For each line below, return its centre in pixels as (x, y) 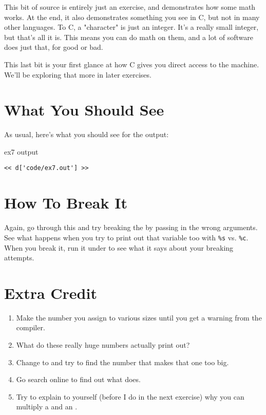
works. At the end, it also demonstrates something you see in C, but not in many (132, 17)
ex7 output (21, 151)
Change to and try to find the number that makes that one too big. (122, 362)
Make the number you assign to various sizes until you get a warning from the (139, 317)
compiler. (31, 327)
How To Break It (66, 203)
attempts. (19, 258)
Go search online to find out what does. (78, 379)
